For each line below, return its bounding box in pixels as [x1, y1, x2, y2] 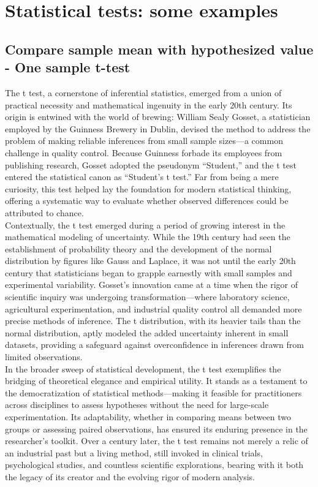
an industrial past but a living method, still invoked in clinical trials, [5, 446, 263, 459]
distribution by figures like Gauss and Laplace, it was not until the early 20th [5, 254, 296, 267]
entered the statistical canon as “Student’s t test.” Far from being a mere [5, 170, 279, 183]
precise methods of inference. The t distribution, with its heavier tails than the [5, 314, 301, 327]
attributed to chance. [5, 206, 84, 219]
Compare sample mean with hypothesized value [5, 39, 314, 58]
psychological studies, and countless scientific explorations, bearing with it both [5, 458, 304, 471]
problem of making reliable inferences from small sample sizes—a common [5, 134, 283, 147]
